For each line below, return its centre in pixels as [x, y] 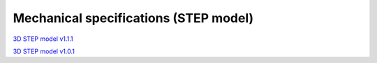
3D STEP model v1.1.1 [43, 39]
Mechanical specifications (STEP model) [133, 18]
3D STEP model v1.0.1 [44, 51]
